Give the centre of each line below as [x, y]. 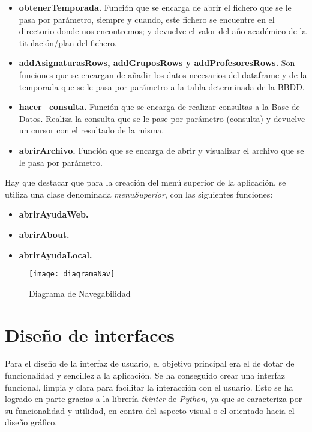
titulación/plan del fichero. [68, 42]
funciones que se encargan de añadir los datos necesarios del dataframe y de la [163, 74]
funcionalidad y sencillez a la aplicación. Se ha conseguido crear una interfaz [145, 375]
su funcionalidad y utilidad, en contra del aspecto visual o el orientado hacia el [150, 410]
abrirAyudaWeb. [54, 214]
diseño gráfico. [31, 422]
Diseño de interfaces [90, 334]
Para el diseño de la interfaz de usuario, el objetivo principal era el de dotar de [150, 363]
